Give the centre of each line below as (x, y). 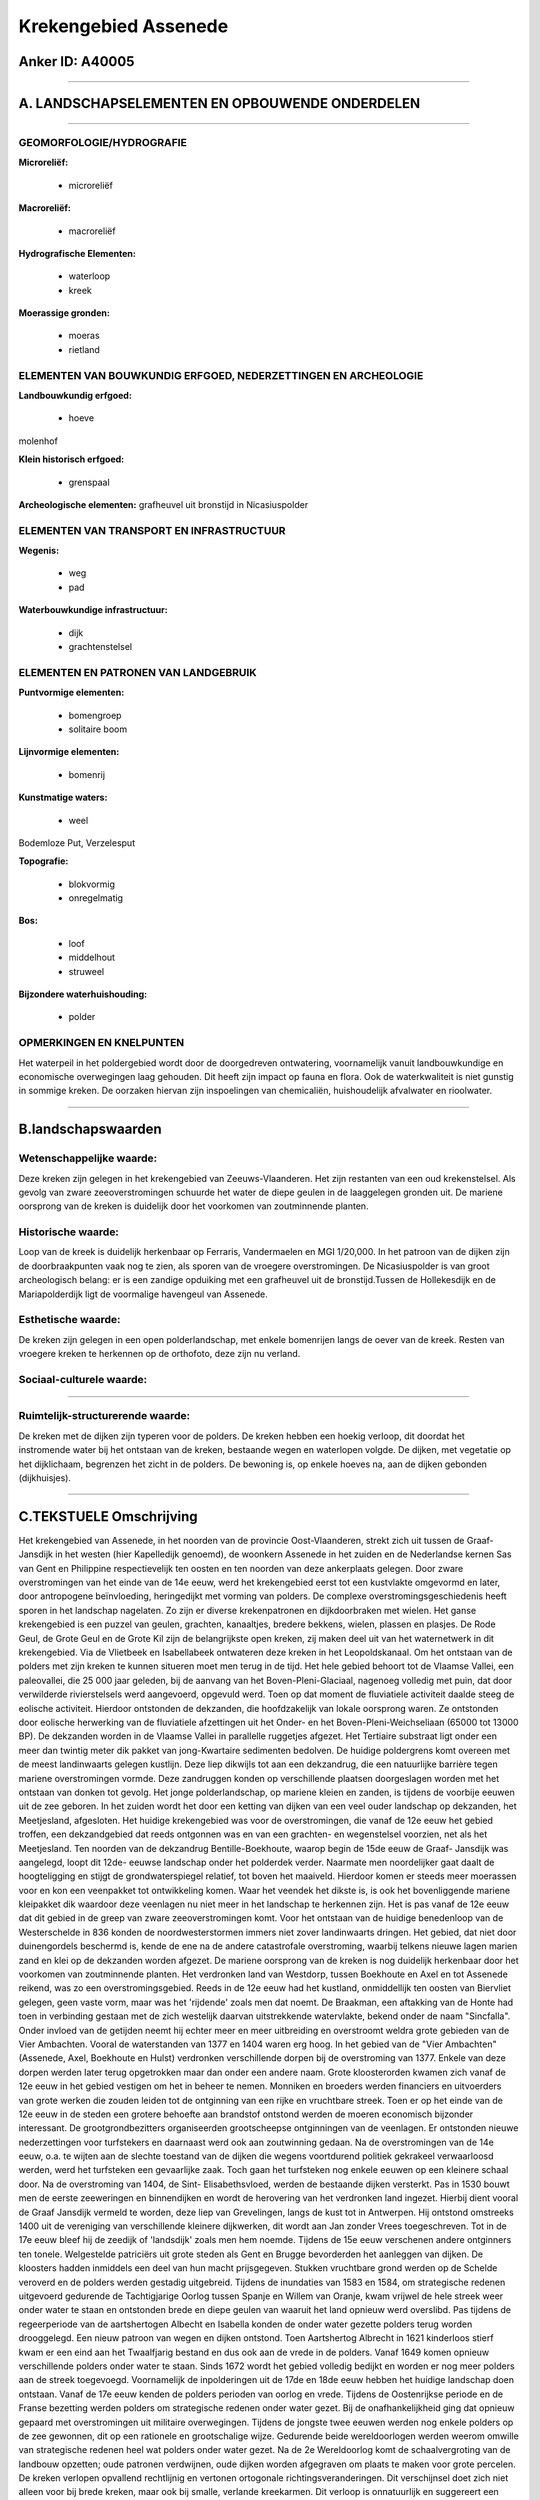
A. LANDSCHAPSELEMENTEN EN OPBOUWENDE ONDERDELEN (219, 103)
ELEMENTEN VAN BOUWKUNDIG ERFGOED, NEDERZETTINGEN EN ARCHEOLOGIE (221, 375)
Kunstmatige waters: (63, 797)
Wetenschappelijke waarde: (88, 1158)
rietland (84, 349)
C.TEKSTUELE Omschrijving (108, 1516)
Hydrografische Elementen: (77, 253)
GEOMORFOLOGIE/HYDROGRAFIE (102, 142)
